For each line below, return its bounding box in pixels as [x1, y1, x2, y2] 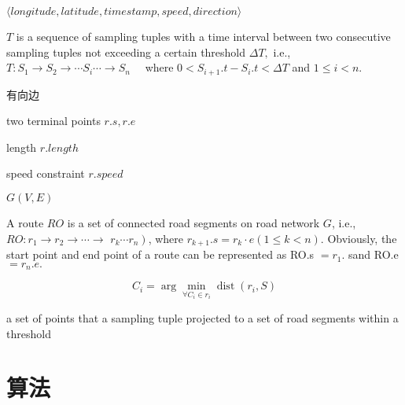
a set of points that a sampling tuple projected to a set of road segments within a [6, 309, 399, 326]
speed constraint [6, 165, 85, 182]
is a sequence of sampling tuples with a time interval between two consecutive [16, 28, 391, 44]
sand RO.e [348, 246, 399, 263]
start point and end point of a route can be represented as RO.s [6, 246, 315, 263]
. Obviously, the [320, 230, 397, 246]
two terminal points [6, 112, 101, 129]
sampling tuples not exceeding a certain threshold [6, 43, 246, 60]
